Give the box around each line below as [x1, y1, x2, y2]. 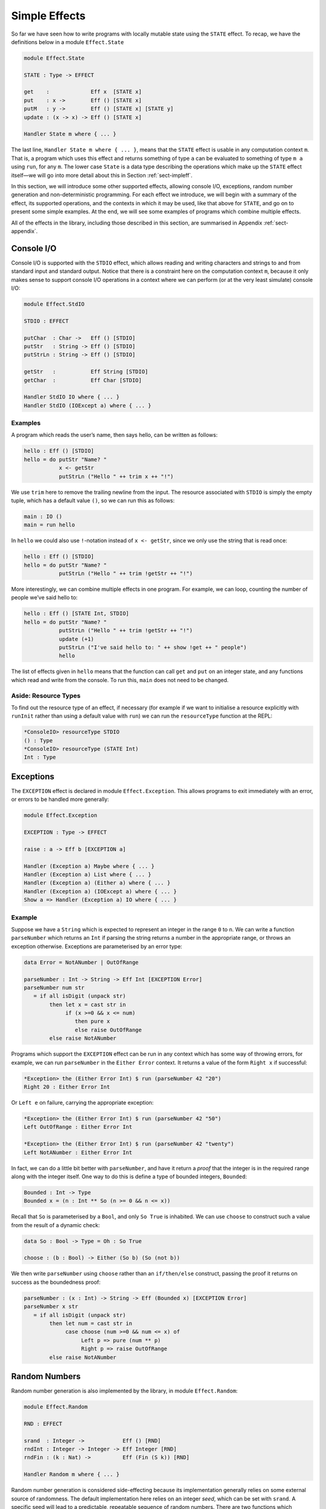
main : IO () [24, 513, 63, 520]
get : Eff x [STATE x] [24, 88, 142, 95]
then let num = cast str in [49, 1319, 133, 1327]
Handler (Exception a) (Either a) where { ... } [24, 879, 171, 887]
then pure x [74, 1018, 110, 1025]
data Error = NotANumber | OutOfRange [24, 959, 139, 966]
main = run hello [24, 522, 75, 528]
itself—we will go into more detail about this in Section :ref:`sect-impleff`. [11, 171, 193, 179]
